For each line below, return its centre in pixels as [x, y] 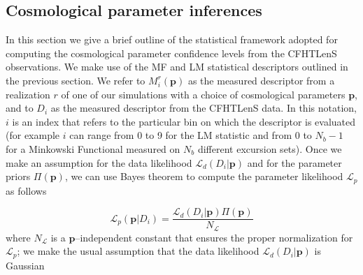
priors [18, 176]
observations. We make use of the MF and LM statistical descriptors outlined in [177, 67]
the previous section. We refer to [76, 80]
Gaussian [25, 265]
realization [28, 94]
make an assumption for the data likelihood [99, 162]
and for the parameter [294, 162]
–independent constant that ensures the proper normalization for [214, 237]
